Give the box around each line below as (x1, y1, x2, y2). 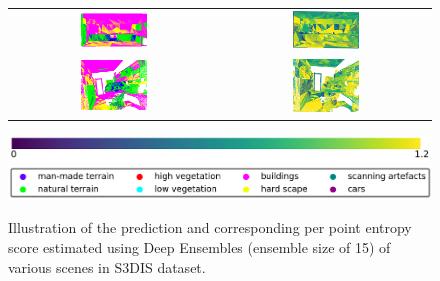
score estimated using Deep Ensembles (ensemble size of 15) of (8, 237, 391, 258)
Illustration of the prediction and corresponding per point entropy (8, 217, 412, 238)
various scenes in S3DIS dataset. (8, 256, 206, 277)
